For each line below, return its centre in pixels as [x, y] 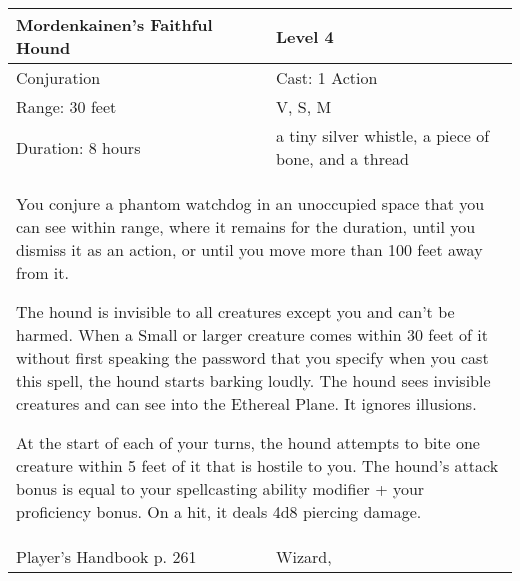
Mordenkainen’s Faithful [114, 24]
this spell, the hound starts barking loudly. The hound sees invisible [253, 380]
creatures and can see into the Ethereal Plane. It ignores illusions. [246, 403]
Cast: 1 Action [327, 77]
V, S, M [304, 106]
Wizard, [304, 556]
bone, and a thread [342, 158]
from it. [42, 272]
